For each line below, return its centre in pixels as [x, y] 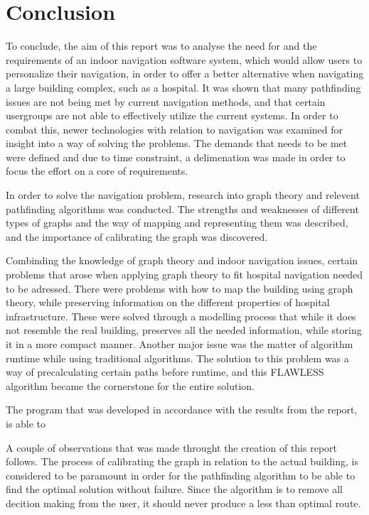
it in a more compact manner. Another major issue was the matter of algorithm [180, 344]
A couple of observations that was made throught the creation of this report [172, 447]
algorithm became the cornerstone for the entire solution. [130, 385]
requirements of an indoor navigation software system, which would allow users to [184, 59]
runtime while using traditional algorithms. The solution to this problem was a [177, 358]
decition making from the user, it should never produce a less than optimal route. [183, 503]
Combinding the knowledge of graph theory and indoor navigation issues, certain [182, 260]
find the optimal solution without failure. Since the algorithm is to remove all [174, 489]
